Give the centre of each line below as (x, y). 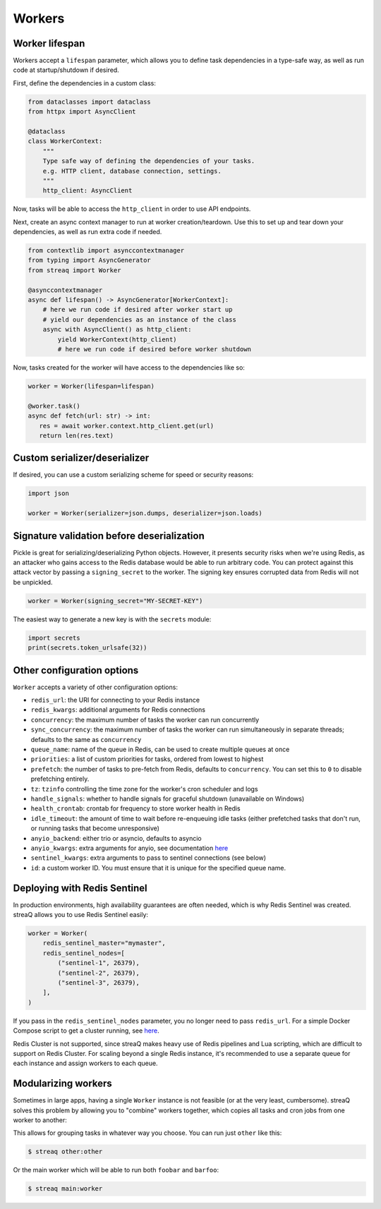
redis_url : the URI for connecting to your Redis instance (115, 700)
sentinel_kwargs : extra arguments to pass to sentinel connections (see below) (149, 858)
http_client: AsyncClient (87, 191)
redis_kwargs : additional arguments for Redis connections (118, 710)
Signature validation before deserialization (109, 536)
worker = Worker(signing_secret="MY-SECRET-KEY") (115, 601)
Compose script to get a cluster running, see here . (86, 1031)
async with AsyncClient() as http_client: (117, 329)
